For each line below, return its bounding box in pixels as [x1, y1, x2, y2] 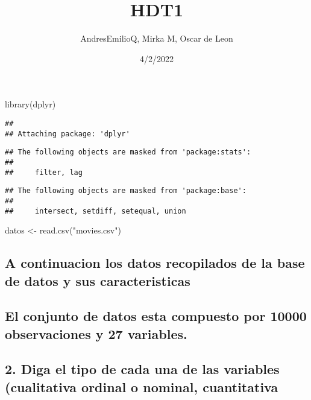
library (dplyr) [5, 98, 56, 110]
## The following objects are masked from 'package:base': [5, 186, 247, 195]
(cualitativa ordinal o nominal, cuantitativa [5, 377, 278, 396]
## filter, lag [5, 168, 83, 177]
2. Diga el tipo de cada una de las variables [5, 360, 280, 378]
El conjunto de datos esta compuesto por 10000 [5, 306, 307, 325]
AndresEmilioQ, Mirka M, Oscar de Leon [80, 32, 233, 45]
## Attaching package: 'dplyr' [5, 129, 130, 138]
